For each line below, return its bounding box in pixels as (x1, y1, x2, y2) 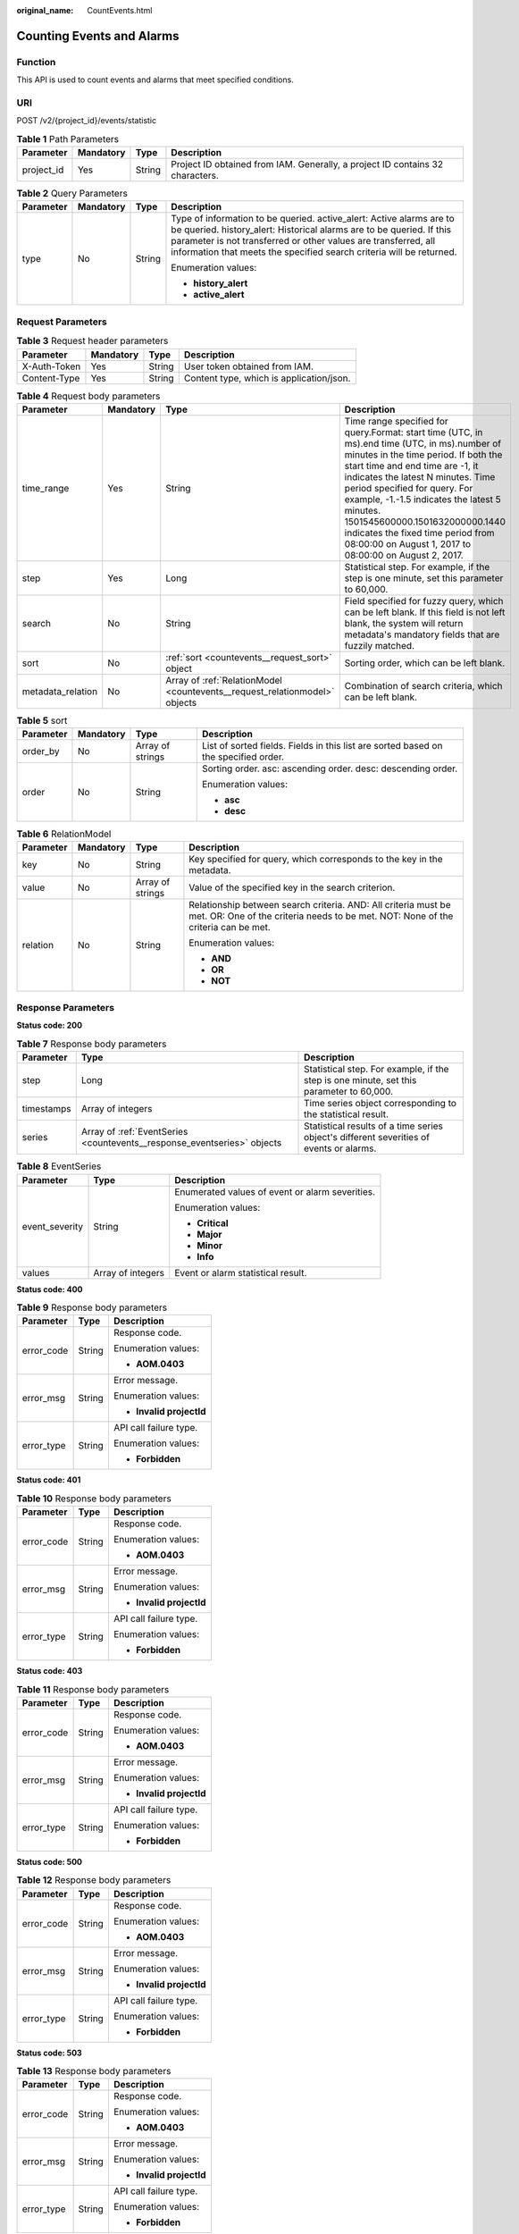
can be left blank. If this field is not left (344, 606, 506, 618)
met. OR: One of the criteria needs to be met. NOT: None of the (188, 910, 454, 922)
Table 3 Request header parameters (16, 335, 169, 348)
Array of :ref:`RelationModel (165, 674, 283, 686)
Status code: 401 (16, 1474, 81, 1485)
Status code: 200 (16, 1020, 83, 1031)
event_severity (21, 1220, 84, 1232)
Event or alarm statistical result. (174, 1266, 307, 1279)
